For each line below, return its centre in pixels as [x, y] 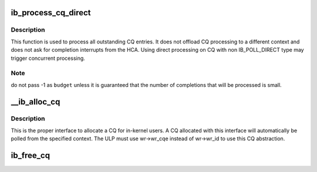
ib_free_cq [30, 156]
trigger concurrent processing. [48, 58]
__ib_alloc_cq [36, 102]
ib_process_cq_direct [51, 13]
